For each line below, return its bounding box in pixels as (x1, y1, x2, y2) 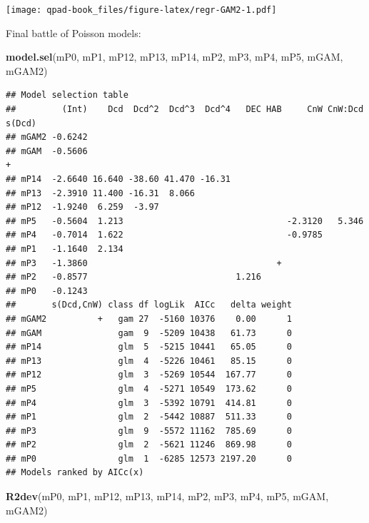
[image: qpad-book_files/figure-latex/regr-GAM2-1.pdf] (6, 5, 277, 15)
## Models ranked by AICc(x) (6, 467, 144, 478)
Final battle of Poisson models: (6, 25, 141, 40)
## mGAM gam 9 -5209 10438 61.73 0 (6, 327, 292, 338)
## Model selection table (6, 90, 128, 101)
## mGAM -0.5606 (6, 146, 88, 156)
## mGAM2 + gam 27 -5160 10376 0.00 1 (6, 313, 292, 324)
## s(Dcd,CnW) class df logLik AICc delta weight (6, 300, 292, 310)
